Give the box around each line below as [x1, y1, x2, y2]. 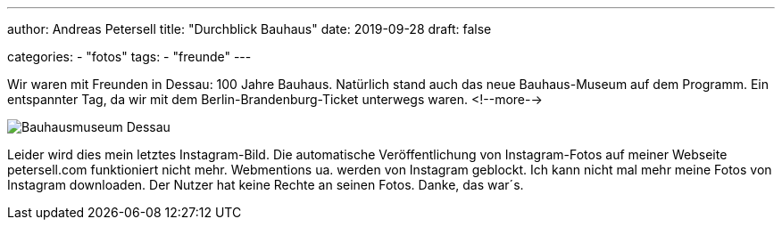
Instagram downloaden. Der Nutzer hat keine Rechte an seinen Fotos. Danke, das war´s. [7, 177, 524, 192]
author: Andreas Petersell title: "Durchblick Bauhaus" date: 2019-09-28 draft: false [7, 21, 492, 36]
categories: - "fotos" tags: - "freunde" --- [7, 49, 252, 64]
